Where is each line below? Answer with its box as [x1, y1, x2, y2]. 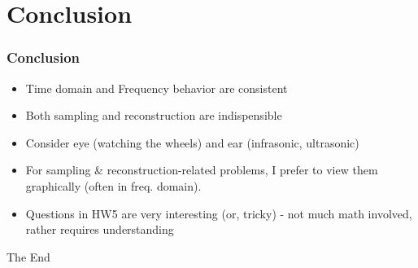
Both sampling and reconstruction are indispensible [25, 107, 282, 124]
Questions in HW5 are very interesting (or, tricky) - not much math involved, [25, 204, 412, 222]
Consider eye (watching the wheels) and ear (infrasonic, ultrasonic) [25, 134, 359, 151]
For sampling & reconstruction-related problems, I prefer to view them [25, 161, 378, 178]
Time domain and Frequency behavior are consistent [25, 79, 288, 96]
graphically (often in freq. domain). [25, 177, 202, 194]
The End [7, 248, 50, 265]
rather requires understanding [25, 221, 174, 238]
